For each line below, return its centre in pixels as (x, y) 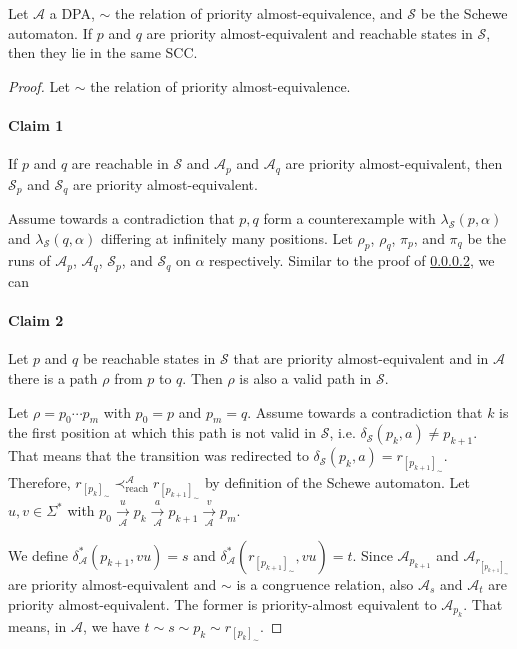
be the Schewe (464, 13)
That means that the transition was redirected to (158, 455)
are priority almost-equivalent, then (394, 163)
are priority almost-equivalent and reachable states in (309, 32)
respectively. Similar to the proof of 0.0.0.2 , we (352, 260)
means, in (37, 625)
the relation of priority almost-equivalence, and (259, 13)
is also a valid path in (305, 377)
